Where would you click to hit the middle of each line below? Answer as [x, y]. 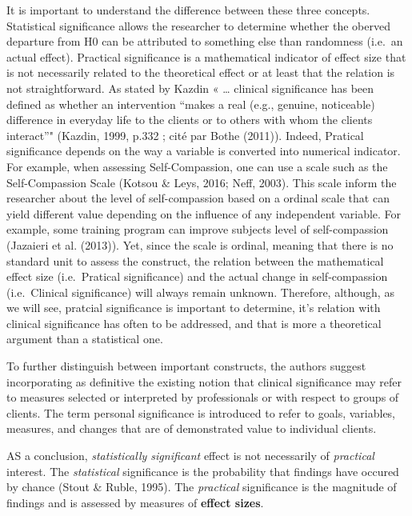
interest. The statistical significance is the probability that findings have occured [203, 471]
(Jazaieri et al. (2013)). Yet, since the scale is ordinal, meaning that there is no [200, 244]
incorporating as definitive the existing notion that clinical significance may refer [204, 381]
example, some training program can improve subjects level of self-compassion [198, 229]
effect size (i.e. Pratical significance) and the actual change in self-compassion [197, 276]
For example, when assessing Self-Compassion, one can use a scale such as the [197, 166]
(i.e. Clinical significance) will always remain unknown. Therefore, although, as [200, 292]
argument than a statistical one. [85, 339]
